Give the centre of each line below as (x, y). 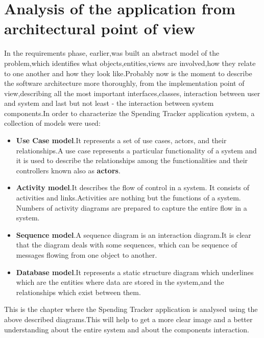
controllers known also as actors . (68, 170)
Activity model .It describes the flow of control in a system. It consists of (133, 187)
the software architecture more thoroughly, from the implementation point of (124, 83)
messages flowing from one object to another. (87, 255)
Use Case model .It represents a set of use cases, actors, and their (121, 140)
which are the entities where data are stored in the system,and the (120, 282)
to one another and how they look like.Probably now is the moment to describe (128, 73)
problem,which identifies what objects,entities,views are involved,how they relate (130, 63)
